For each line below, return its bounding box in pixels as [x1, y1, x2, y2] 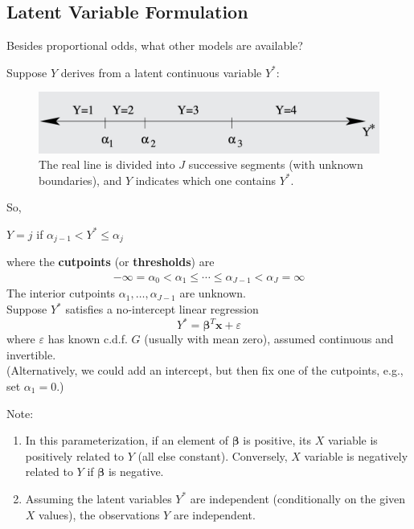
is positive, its [243, 432, 311, 449]
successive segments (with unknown [188, 156, 363, 173]
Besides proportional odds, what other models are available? [6, 37, 303, 54]
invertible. [6, 346, 56, 363]
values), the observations [39, 506, 160, 523]
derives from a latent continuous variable [60, 64, 262, 80]
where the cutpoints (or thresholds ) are [6, 253, 215, 270]
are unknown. [179, 285, 246, 301]
